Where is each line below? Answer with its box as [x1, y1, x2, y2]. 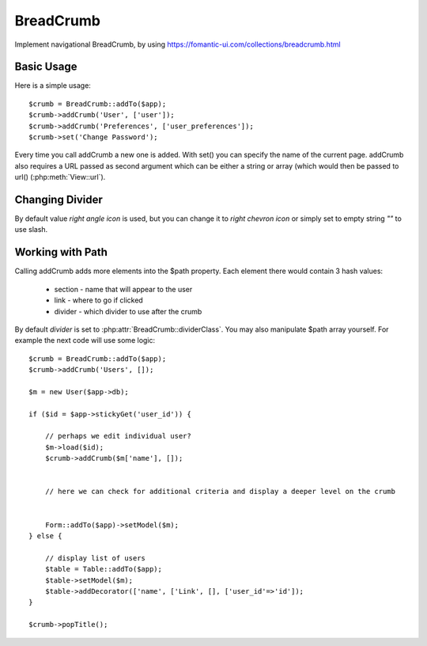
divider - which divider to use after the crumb [54, 306, 202, 316]
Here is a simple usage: [14, 81, 91, 90]
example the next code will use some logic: [14, 336, 156, 345]
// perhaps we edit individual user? [44, 431, 191, 441]
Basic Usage [14, 60, 77, 74]
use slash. [14, 225, 48, 234]
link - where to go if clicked [54, 295, 144, 305]
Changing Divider [14, 193, 103, 206]
